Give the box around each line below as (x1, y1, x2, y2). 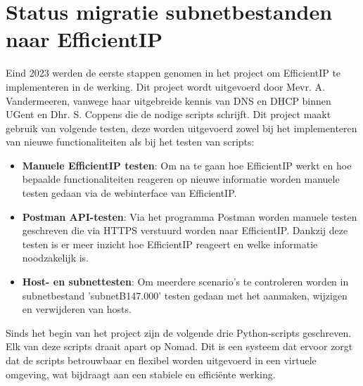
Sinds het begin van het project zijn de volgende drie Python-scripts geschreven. (6, 325, 352, 340)
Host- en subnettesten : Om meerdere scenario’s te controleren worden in (22, 274, 349, 289)
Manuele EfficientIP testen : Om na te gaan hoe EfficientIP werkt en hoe (22, 157, 352, 172)
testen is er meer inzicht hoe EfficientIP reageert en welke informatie (22, 236, 318, 251)
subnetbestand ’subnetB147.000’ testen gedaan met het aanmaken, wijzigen (22, 288, 348, 302)
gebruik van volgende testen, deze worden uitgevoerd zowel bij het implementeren (6, 120, 357, 135)
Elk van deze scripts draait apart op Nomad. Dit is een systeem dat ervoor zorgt (6, 339, 353, 354)
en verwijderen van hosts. (22, 302, 132, 316)
